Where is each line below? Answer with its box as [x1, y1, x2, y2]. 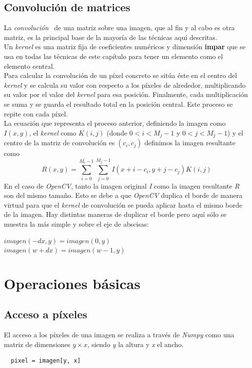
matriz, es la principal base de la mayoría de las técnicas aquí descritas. [4, 32, 217, 42]
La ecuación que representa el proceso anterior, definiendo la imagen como [4, 118, 226, 128]
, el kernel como [29, 127, 77, 137]
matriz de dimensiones [4, 339, 71, 349]
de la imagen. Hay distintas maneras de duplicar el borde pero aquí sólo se [4, 209, 227, 219]
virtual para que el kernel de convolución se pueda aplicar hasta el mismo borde [4, 199, 242, 210]
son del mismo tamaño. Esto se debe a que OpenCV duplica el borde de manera [4, 190, 243, 200]
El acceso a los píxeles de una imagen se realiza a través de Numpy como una [4, 329, 234, 340]
